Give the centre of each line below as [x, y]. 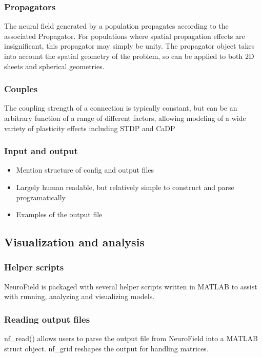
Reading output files [47, 319]
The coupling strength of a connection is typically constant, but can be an [121, 108]
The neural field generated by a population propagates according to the [116, 26]
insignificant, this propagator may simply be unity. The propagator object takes [129, 46]
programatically [41, 197]
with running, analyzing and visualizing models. [79, 296]
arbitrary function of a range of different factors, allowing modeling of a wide [125, 118]
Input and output [41, 151]
